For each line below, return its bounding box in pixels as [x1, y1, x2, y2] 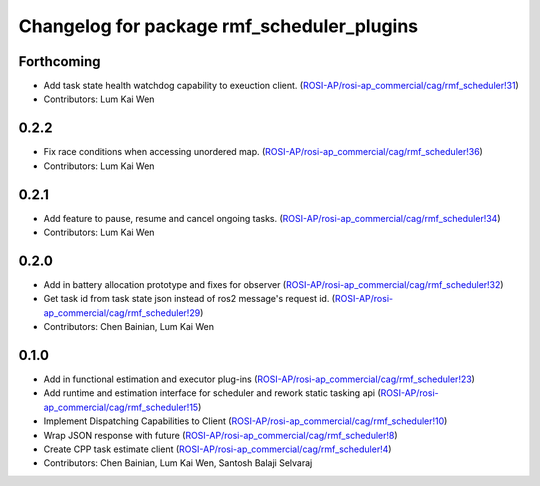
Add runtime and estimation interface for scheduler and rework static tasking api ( [43, 387, 381, 399]
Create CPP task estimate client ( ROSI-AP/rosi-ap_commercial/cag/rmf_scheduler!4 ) [43, 443, 392, 455]
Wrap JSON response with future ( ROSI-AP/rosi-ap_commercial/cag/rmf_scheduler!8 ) [43, 429, 399, 441]
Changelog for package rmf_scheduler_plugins [18, 15, 419, 37]
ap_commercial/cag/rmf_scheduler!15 [43, 401, 199, 413]
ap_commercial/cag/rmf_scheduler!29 [43, 306, 201, 319]
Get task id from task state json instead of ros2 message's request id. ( [43, 293, 335, 305]
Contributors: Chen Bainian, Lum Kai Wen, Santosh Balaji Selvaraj [43, 457, 313, 469]
